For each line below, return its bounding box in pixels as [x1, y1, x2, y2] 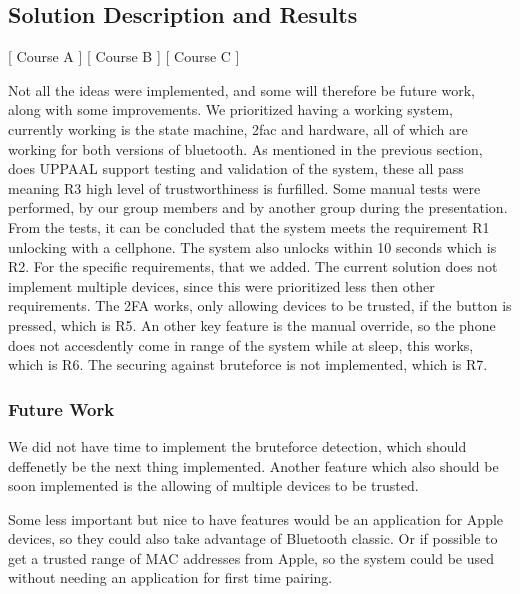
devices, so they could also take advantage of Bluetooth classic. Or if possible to [8, 528, 498, 549]
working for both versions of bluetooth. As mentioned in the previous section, [8, 138, 483, 159]
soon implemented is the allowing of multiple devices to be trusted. [8, 475, 419, 496]
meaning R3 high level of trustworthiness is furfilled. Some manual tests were [8, 177, 481, 198]
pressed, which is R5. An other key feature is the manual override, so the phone [8, 314, 496, 335]
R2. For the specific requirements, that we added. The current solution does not [8, 256, 498, 277]
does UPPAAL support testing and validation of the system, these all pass [8, 158, 464, 179]
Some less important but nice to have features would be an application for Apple [8, 508, 504, 529]
